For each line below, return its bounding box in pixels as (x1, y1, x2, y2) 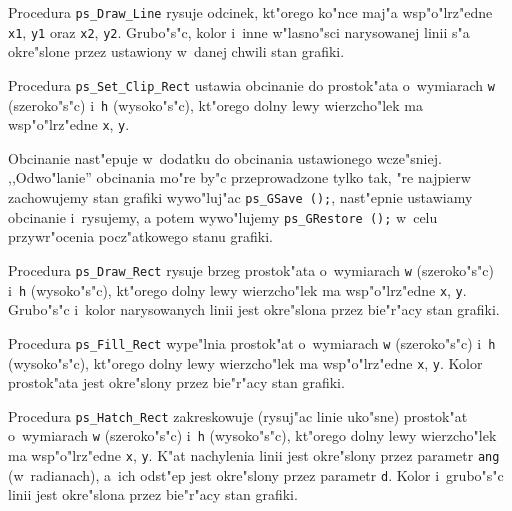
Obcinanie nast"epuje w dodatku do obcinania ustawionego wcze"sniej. (8, 147, 442, 168)
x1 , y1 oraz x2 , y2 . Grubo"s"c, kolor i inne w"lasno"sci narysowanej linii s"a (8, 21, 470, 42)
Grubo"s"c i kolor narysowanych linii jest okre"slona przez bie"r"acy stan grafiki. (8, 299, 500, 320)
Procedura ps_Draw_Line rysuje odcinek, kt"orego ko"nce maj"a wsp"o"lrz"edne (8, 2, 493, 22)
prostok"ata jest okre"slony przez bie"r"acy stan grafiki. (8, 372, 345, 393)
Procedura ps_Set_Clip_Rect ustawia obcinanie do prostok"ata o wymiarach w (8, 74, 495, 95)
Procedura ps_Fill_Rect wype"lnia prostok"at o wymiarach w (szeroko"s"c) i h (8, 332, 496, 353)
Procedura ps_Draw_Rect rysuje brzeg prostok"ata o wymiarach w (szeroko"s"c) (8, 259, 495, 280)
